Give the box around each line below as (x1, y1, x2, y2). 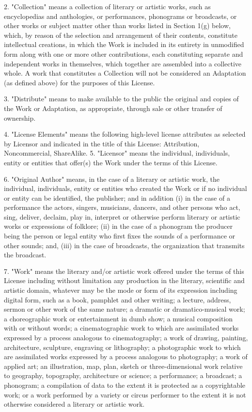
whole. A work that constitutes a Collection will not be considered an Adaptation (4, 68, 246, 78)
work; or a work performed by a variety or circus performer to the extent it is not (4, 389, 246, 399)
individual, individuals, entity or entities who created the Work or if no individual (4, 183, 247, 193)
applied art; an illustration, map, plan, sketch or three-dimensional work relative (4, 361, 243, 371)
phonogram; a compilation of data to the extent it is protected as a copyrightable (4, 380, 246, 390)
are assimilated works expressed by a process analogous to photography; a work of (4, 351, 248, 362)
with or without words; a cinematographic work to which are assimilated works (4, 323, 239, 333)
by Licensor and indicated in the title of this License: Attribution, (4, 138, 200, 148)
